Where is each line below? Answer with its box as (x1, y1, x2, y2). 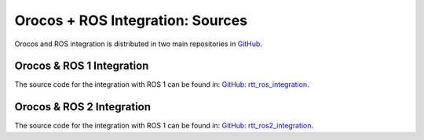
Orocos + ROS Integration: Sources (14, 12, 247, 29)
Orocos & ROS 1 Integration (14, 59, 149, 73)
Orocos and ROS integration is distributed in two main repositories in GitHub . (14, 39, 263, 48)
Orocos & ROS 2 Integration (14, 100, 152, 113)
